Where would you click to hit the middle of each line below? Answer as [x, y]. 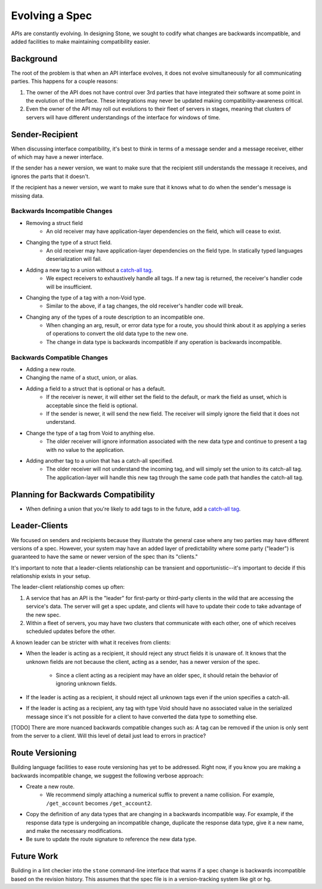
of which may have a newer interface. [57, 157]
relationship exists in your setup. [51, 576]
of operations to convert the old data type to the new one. [117, 334]
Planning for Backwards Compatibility [83, 495]
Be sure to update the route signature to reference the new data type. [111, 839]
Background [34, 59]
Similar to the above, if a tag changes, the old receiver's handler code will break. [145, 306]
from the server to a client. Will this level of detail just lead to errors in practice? [109, 736]
